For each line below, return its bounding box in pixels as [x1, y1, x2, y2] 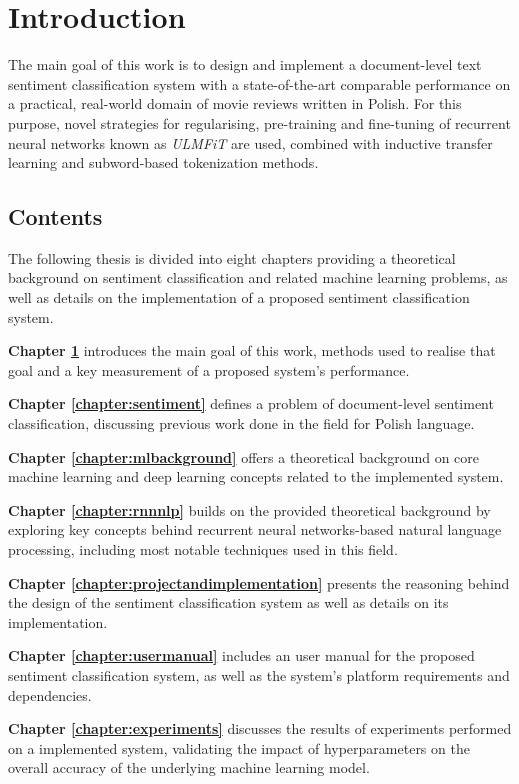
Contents [8, 201, 103, 232]
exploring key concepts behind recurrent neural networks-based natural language [8, 519, 502, 540]
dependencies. [8, 684, 92, 705]
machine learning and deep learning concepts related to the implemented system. [8, 466, 504, 487]
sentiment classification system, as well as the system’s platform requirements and [8, 664, 510, 685]
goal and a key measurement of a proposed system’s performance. [8, 359, 410, 380]
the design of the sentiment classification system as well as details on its [8, 592, 449, 613]
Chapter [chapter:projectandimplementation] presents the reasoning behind [8, 572, 510, 593]
